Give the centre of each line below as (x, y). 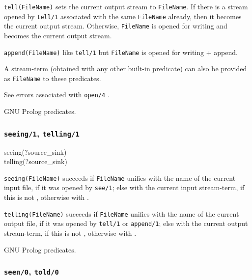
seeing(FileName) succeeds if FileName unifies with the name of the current (120, 178)
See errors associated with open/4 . (57, 95)
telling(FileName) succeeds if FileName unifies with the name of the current (122, 213)
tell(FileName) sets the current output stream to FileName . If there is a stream (126, 6)
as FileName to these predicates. (53, 78)
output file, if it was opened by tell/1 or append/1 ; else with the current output (126, 223)
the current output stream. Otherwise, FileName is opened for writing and (116, 26)
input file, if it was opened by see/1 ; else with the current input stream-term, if (124, 187)
